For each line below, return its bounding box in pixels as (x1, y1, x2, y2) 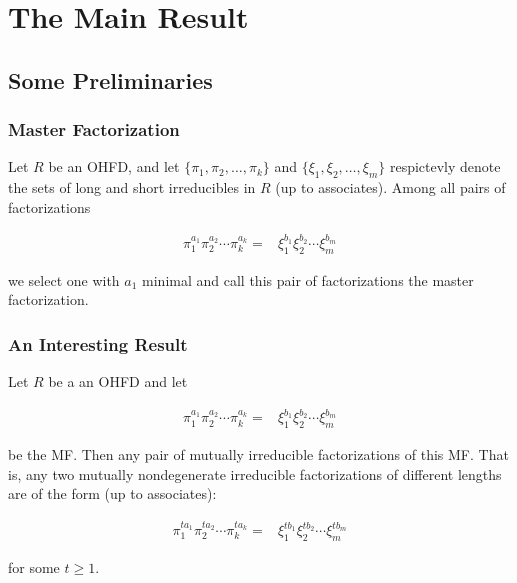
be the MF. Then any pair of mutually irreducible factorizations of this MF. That (8, 444, 509, 465)
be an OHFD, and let (48, 156, 180, 177)
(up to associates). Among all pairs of (275, 177, 506, 198)
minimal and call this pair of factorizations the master (142, 269, 474, 290)
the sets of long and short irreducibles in (8, 177, 256, 198)
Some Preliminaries (8, 64, 213, 95)
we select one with (8, 269, 120, 290)
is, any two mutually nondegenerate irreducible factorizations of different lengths (8, 463, 502, 484)
